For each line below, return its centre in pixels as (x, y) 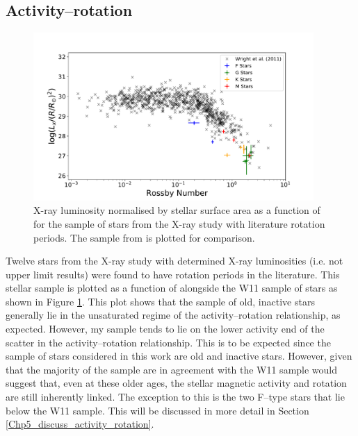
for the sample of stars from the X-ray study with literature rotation (179, 223)
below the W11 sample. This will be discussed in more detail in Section (157, 410)
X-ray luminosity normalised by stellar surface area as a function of (177, 210)
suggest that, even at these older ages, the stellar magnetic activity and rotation (176, 383)
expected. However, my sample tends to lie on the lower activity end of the (165, 329)
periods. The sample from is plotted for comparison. (144, 237)
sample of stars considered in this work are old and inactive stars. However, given (179, 356)
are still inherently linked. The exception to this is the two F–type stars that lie (175, 397)
